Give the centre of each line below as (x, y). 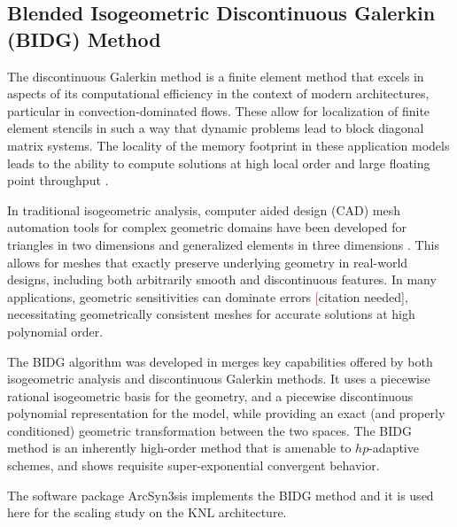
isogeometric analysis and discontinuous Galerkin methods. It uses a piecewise (219, 379)
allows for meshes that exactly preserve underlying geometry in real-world (208, 262)
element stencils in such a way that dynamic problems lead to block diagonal (216, 128)
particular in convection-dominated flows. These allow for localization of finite (219, 110)
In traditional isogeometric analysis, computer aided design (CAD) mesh (204, 209)
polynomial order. (55, 331)
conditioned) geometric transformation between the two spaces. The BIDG (209, 430)
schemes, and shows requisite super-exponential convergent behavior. (194, 465)
